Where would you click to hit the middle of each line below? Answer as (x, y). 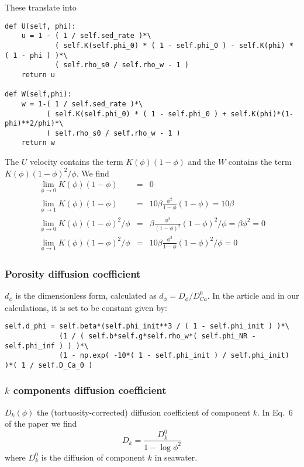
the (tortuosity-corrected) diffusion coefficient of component (144, 412)
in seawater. (176, 457)
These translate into (41, 7)
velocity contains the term (77, 162)
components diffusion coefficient (90, 390)
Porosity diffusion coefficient (73, 273)
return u (38, 75)
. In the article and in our (253, 295)
